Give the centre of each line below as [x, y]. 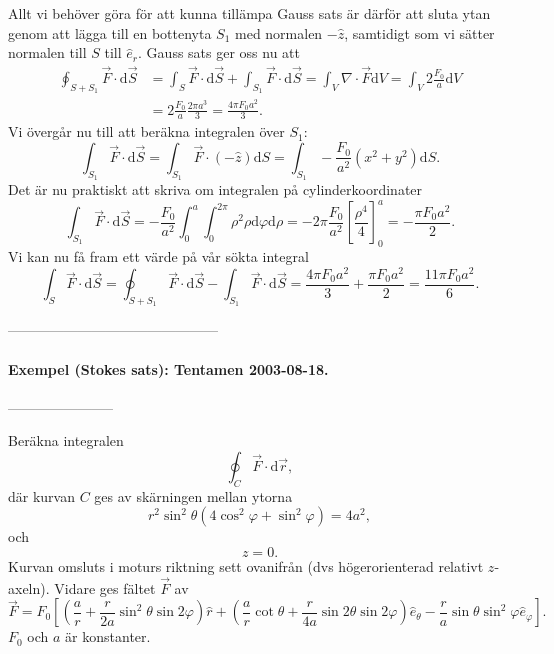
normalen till [47, 52]
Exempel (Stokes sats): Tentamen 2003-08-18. [168, 368]
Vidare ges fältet [105, 587]
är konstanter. [108, 636]
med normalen [279, 32]
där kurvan [41, 495]
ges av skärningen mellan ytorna [193, 495]
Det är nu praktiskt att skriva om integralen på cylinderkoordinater [215, 189]
